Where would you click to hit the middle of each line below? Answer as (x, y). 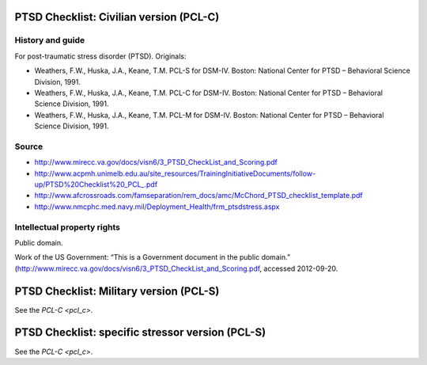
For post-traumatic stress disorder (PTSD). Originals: (100, 56)
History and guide (50, 40)
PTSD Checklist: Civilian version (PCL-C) (117, 17)
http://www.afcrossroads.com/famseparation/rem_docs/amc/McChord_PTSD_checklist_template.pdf (198, 196)
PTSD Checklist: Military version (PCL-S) (117, 291)
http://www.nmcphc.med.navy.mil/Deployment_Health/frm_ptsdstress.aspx (157, 207)
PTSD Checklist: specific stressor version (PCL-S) (140, 333)
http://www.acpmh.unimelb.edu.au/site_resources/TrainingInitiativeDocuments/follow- (175, 173)
